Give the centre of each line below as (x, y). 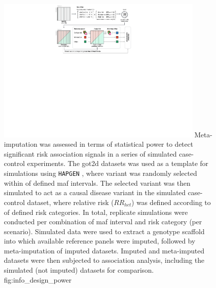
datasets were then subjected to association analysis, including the (104, 260)
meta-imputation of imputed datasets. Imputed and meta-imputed (104, 250)
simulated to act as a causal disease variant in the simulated (95, 192)
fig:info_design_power (38, 279)
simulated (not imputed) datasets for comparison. (79, 270)
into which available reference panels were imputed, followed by (100, 241)
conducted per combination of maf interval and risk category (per (103, 222)
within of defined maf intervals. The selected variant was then (97, 183)
